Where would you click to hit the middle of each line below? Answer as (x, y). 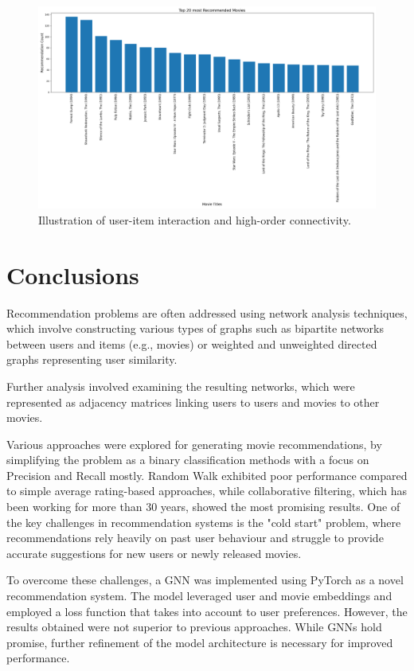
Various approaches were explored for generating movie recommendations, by (194, 444)
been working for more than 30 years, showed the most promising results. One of (203, 507)
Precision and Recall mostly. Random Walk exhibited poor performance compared (207, 475)
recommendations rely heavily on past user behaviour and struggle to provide (195, 538)
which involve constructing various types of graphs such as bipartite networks (195, 328)
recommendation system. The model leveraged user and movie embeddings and (199, 596)
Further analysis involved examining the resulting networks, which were (181, 386)
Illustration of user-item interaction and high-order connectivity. (195, 219)
